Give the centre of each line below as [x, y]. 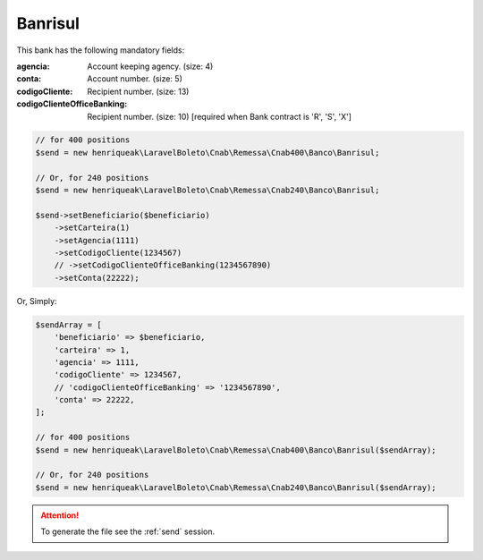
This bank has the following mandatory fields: [101, 50]
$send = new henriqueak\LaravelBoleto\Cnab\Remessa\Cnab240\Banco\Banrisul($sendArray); [236, 487]
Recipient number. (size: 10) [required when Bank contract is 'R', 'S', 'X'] [220, 116]
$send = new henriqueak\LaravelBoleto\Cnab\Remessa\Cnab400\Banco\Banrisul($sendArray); [236, 450]
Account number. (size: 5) [135, 79]
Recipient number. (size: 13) [138, 91]
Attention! [60, 515]
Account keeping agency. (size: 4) [150, 66]
